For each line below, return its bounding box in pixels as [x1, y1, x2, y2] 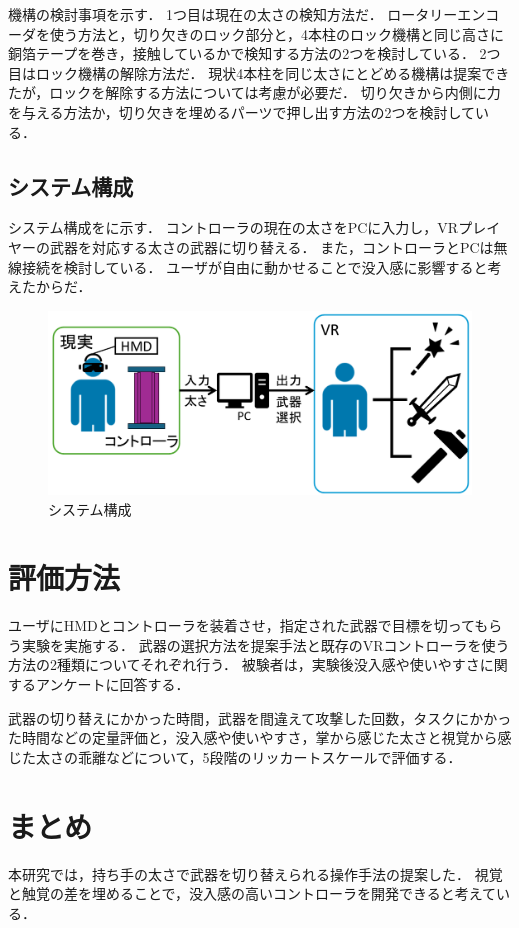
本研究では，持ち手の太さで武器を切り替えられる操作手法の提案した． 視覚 [8, 863, 503, 884]
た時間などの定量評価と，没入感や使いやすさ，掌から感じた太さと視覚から [8, 727, 498, 748]
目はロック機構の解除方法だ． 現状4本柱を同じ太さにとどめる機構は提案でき [8, 62, 510, 83]
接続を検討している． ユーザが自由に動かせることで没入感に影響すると [21, 256, 488, 277]
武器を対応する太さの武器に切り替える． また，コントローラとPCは [49, 236, 494, 257]
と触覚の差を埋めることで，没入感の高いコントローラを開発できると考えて [8, 883, 497, 904]
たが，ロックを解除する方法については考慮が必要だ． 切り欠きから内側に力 [8, 82, 501, 103]
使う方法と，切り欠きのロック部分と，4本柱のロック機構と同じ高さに [49, 23, 504, 44]
